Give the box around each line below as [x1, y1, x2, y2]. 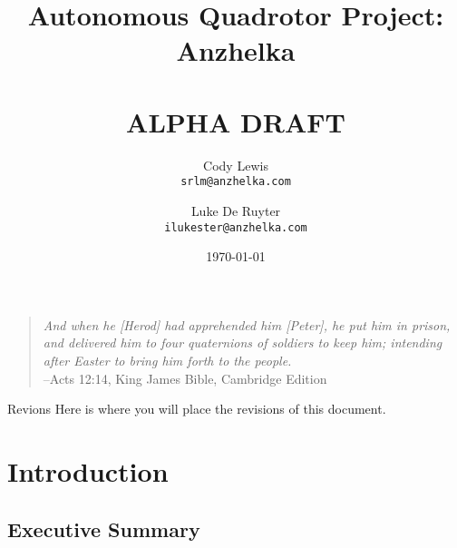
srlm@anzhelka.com [180, 175, 291, 189]
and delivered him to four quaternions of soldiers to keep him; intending [43, 333, 442, 352]
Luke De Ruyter [190, 201, 281, 220]
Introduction [7, 452, 169, 489]
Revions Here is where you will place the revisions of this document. [7, 399, 386, 418]
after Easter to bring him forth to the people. [43, 350, 292, 369]
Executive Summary [7, 514, 200, 543]
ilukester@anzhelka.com [164, 220, 307, 234]
